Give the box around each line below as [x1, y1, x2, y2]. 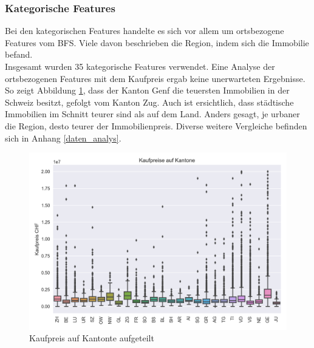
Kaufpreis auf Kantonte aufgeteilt [29, 332, 154, 344]
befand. [5, 48, 33, 61]
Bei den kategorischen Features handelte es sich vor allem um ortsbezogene [5, 24, 284, 37]
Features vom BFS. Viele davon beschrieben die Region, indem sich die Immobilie [5, 36, 309, 49]
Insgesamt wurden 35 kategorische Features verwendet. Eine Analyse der [5, 60, 275, 72]
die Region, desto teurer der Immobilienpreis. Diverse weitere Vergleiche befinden [5, 119, 307, 132]
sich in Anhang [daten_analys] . [5, 131, 121, 144]
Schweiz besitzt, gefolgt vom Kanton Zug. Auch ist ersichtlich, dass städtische [5, 95, 294, 108]
